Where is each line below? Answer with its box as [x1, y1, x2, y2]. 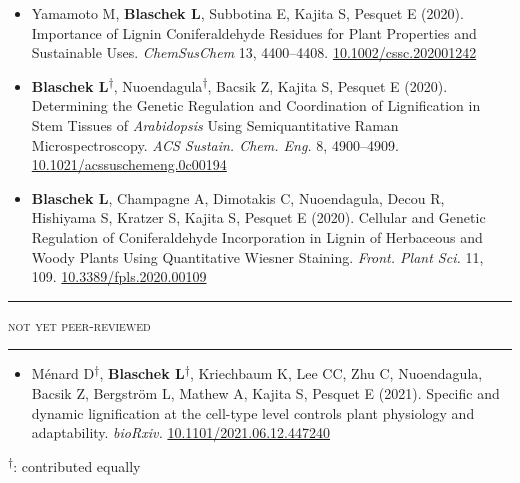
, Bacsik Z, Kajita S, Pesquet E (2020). [207, 75, 448, 96]
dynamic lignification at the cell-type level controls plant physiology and [31, 402, 475, 423]
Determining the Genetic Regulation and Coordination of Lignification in [31, 95, 481, 116]
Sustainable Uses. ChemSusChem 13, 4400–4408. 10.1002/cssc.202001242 [31, 42, 477, 63]
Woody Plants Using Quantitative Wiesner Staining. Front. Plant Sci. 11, [31, 246, 484, 267]
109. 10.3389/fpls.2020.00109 [31, 266, 207, 287]
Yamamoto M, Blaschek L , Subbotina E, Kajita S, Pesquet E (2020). [31, 3, 464, 23]
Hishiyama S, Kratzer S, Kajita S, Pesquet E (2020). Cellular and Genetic [31, 207, 486, 228]
